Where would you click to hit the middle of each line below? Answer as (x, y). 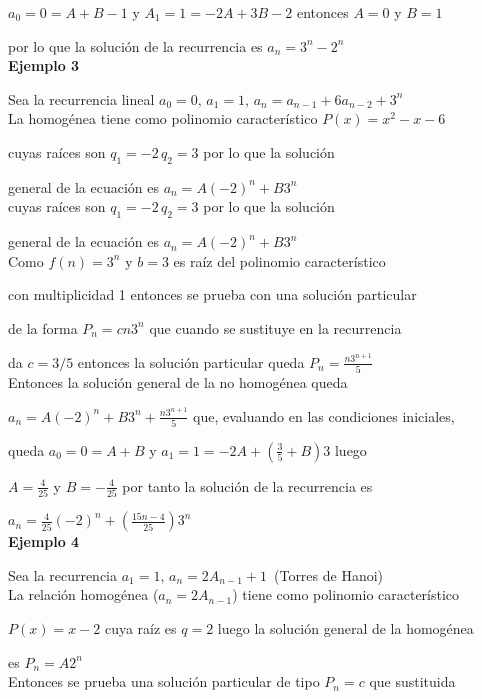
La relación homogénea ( (83, 594)
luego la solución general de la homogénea (345, 628)
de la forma (43, 327)
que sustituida (412, 681)
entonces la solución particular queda (191, 361)
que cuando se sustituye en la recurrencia (275, 327)
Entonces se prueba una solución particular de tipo (164, 681)
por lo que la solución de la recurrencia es (135, 45)
